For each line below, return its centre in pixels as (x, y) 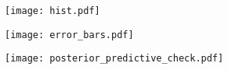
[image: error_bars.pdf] (69, 35)
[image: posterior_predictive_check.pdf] (114, 59)
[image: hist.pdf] (52, 11)
